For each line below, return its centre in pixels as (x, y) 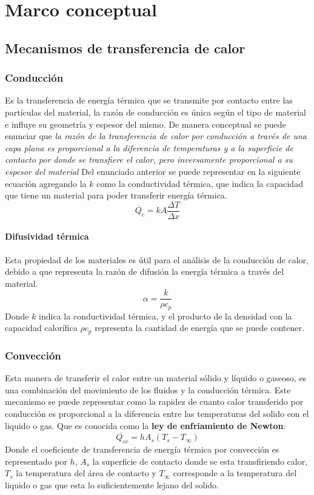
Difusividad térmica (47, 236)
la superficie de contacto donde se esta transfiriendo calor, (200, 461)
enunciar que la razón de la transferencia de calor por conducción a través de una (156, 136)
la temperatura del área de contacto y (86, 473)
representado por (36, 461)
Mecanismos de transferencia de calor (125, 48)
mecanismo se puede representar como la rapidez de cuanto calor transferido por (154, 402)
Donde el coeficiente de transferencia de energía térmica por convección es (142, 449)
